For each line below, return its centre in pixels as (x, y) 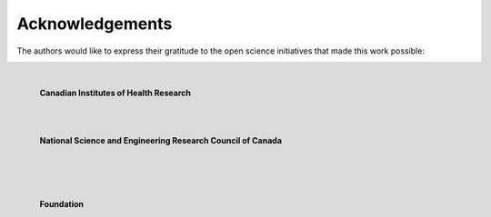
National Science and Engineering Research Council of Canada (160, 140)
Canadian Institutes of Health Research (115, 93)
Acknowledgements (95, 24)
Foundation (62, 203)
